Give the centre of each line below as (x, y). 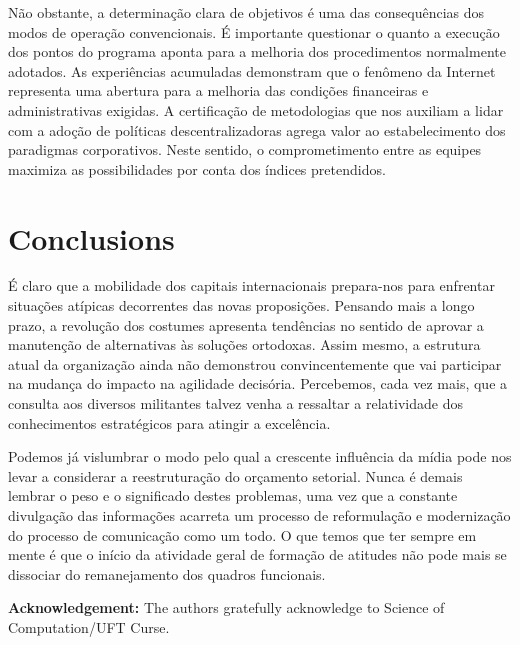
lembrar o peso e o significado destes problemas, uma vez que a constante (233, 495)
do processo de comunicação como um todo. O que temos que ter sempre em (242, 534)
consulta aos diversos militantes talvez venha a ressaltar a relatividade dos (235, 403)
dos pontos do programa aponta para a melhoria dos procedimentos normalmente (257, 51)
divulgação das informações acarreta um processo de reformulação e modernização (259, 515)
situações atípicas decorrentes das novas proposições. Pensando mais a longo (241, 305)
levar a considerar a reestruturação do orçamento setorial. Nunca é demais (235, 475)
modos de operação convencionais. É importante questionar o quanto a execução (254, 31)
